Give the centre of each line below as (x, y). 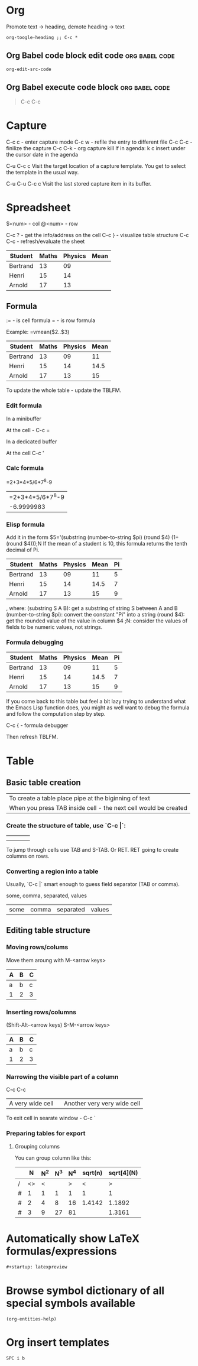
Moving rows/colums (37, 948)
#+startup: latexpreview (37, 1267)
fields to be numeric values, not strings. (54, 627)
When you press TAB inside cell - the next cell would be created (98, 808)
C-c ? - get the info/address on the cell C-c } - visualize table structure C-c (98, 235)
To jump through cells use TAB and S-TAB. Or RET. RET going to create (92, 849)
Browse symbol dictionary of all (85, 1291)
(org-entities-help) (32, 1319)
